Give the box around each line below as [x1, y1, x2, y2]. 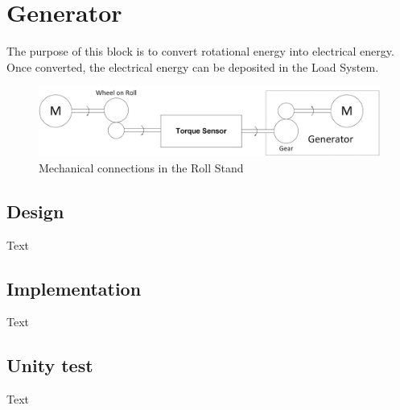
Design [6, 198, 64, 223]
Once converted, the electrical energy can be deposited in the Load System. [6, 58, 379, 75]
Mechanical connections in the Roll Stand [39, 159, 244, 176]
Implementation [6, 275, 142, 300]
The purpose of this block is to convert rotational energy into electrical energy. [6, 43, 394, 60]
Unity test [6, 353, 93, 378]
